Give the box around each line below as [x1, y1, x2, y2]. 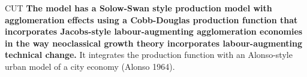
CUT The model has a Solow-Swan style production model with [5, 2, 272, 14]
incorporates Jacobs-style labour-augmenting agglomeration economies [5, 25, 303, 38]
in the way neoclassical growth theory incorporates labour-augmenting [5, 36, 303, 49]
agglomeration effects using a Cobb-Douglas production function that [5, 13, 298, 26]
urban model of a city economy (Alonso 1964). [5, 60, 175, 72]
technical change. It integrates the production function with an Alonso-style [5, 48, 293, 61]
